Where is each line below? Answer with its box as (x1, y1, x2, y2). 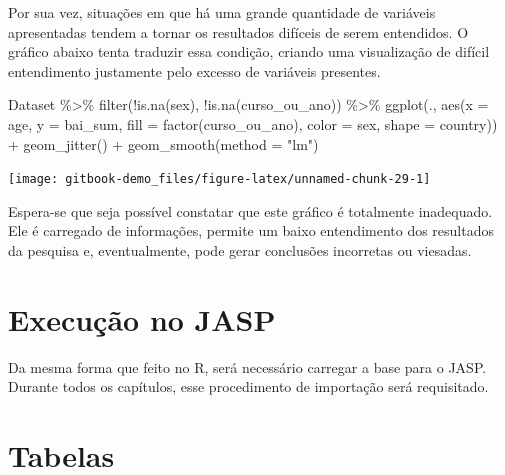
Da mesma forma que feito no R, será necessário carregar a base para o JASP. (8, 356, 487, 377)
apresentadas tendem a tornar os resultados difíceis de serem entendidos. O (8, 21, 469, 42)
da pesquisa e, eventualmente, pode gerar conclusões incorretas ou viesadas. (8, 240, 472, 260)
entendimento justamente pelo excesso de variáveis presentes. (8, 60, 381, 81)
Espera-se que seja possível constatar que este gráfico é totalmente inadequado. (8, 200, 493, 221)
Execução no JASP (8, 298, 276, 339)
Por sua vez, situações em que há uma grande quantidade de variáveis (8, 2, 436, 22)
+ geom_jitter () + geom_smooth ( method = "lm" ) (8, 133, 319, 154)
